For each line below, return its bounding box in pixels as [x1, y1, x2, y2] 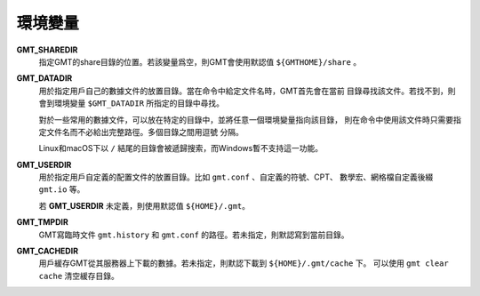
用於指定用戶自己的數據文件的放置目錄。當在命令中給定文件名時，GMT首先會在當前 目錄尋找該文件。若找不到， [38, 85, 449, 96]
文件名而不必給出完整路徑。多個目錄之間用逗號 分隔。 [45, 126, 244, 137]
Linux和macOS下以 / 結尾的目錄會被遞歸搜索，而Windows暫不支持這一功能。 [38, 143, 324, 154]
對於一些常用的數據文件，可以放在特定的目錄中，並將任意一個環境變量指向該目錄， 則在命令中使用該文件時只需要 [38, 114, 453, 124]
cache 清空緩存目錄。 [38, 270, 120, 281]
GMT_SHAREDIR [16, 44, 78, 55]
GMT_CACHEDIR [16, 245, 79, 257]
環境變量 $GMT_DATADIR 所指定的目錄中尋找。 [53, 98, 225, 108]
